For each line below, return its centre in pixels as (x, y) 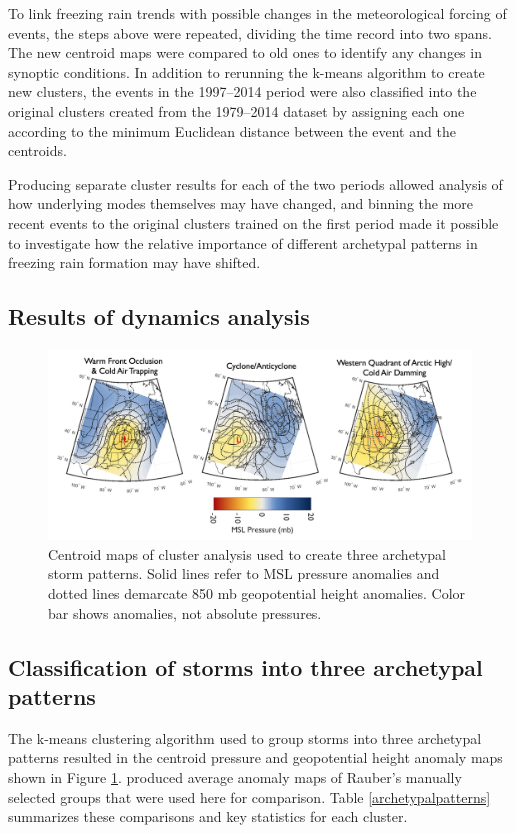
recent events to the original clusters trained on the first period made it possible (253, 222)
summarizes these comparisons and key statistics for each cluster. (208, 816)
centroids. (37, 150)
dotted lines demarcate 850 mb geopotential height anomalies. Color (257, 593)
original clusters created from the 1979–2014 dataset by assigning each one (236, 110)
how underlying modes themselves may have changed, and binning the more (241, 203)
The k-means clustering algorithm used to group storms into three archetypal (245, 737)
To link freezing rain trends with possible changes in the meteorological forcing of (257, 13)
